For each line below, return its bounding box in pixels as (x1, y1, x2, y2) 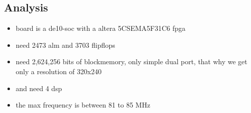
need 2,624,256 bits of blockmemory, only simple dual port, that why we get (15, 56, 248, 67)
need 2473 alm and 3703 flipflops (15, 39, 115, 50)
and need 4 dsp (15, 83, 62, 93)
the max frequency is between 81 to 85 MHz (15, 100, 151, 110)
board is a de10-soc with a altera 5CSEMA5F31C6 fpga (15, 23, 186, 33)
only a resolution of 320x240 (15, 66, 102, 76)
